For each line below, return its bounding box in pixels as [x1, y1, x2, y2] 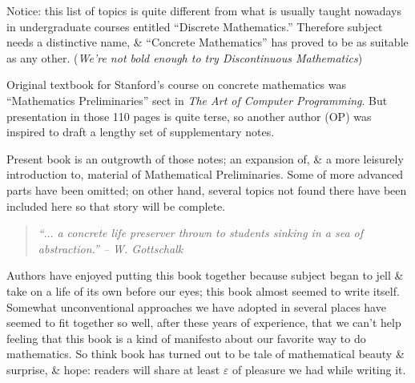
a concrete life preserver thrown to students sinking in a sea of [57, 224, 364, 241]
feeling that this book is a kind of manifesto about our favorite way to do [6, 329, 366, 346]
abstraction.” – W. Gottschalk [38, 240, 183, 256]
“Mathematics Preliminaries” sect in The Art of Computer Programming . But [6, 91, 388, 108]
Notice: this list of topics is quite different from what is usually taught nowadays [6, 2, 401, 18]
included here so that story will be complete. [6, 197, 226, 214]
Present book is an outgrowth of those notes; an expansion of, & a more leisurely [6, 150, 404, 167]
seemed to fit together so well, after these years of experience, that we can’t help [6, 314, 401, 331]
